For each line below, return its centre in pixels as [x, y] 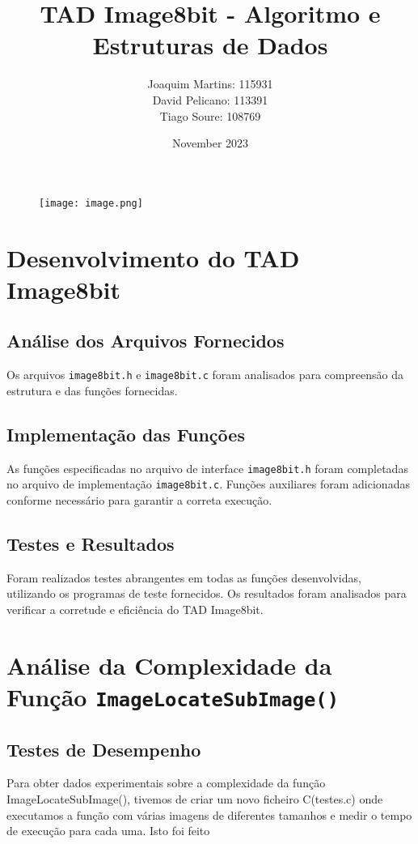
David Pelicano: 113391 [210, 99]
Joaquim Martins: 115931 [210, 84]
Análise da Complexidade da [169, 665]
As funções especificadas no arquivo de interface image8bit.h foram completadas [207, 468]
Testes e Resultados [91, 543]
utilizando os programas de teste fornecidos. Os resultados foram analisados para [207, 593]
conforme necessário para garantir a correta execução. [139, 499]
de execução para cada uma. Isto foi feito [108, 831]
